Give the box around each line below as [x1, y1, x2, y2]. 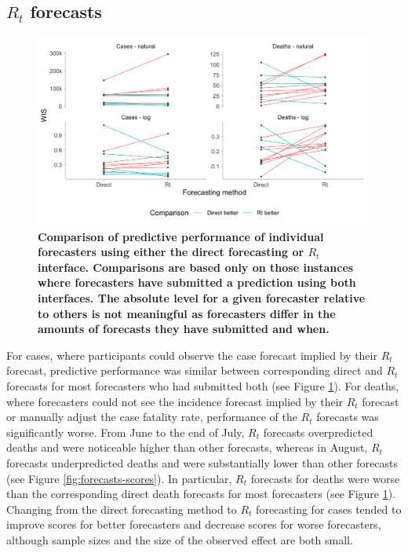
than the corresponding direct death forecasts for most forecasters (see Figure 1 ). [6, 485, 396, 502]
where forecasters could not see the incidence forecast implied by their [6, 393, 344, 409]
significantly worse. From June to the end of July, [6, 423, 245, 440]
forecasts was [316, 408, 379, 425]
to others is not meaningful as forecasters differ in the [38, 305, 336, 321]
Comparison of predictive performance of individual [38, 228, 324, 244]
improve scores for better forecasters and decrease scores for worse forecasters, [6, 516, 381, 533]
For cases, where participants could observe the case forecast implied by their [6, 346, 377, 363]
